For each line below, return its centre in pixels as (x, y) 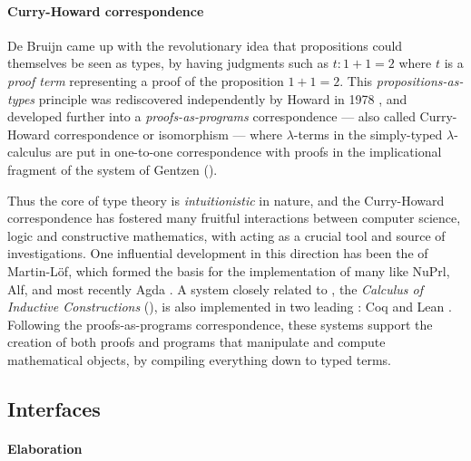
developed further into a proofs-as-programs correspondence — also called (211, 116)
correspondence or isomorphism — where (168, 134)
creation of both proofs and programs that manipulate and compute (196, 342)
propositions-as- (420, 80)
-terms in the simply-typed (368, 134)
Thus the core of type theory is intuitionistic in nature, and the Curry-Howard (226, 200)
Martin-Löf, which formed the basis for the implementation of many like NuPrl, (229, 270)
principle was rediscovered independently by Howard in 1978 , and (223, 98)
